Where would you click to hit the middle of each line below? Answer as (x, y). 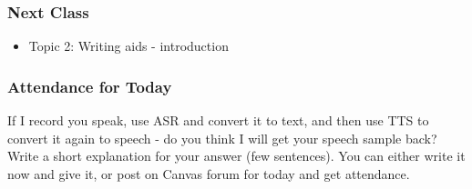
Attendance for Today (90, 86)
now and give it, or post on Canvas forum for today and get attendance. (209, 173)
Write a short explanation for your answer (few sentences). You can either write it (236, 156)
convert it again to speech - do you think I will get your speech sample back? (222, 138)
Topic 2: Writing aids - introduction (128, 46)
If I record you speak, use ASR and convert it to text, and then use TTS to (218, 120)
